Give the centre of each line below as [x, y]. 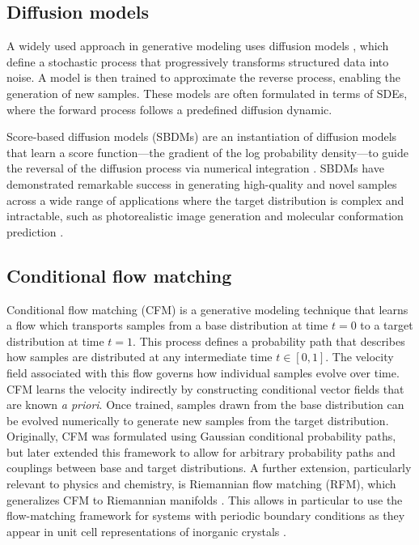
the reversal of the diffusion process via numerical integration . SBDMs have [195, 168]
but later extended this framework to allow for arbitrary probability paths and [201, 451]
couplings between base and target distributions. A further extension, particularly [209, 468]
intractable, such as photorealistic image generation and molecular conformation [205, 216]
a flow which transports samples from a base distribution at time [167, 325]
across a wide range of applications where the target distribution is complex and [205, 200]
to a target [387, 325]
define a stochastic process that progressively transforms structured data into [198, 61]
